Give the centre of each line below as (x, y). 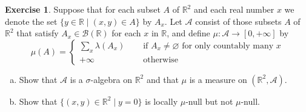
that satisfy (38, 33)
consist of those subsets (238, 21)
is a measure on (218, 79)
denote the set (31, 21)
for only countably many (228, 46)
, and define (188, 33)
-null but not (209, 101)
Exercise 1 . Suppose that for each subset (83, 9)
